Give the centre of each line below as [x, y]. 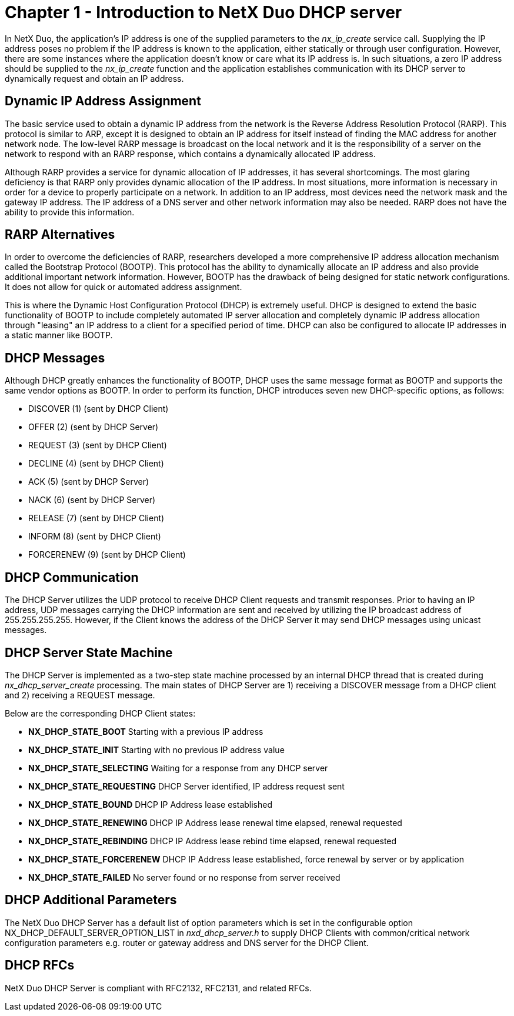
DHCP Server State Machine [89, 652]
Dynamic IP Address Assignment [103, 101]
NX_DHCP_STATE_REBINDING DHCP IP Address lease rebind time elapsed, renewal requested [213, 841]
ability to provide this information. [70, 212]
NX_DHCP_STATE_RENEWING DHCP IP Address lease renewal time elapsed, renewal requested [215, 822]
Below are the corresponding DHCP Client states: [100, 713]
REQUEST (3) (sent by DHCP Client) [98, 445]
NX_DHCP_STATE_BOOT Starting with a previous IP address [146, 731]
